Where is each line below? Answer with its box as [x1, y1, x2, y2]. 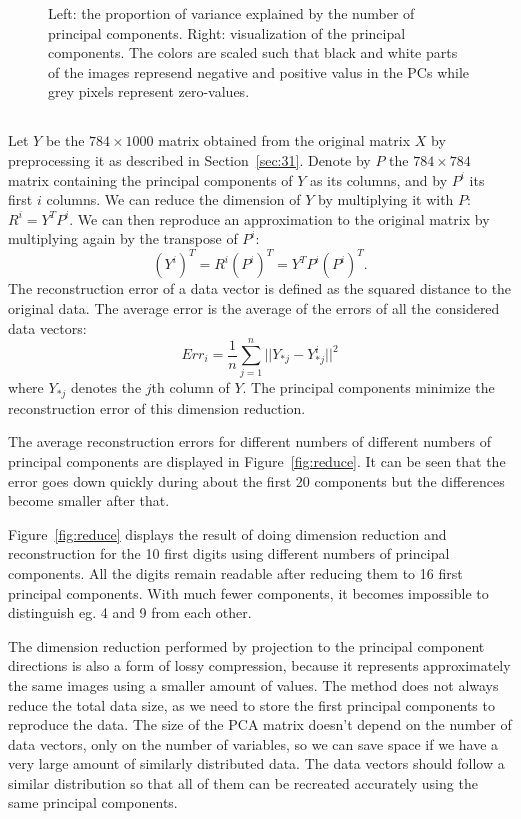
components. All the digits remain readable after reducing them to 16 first [8, 562, 463, 583]
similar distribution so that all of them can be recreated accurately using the [8, 772, 478, 793]
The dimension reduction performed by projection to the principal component [8, 635, 485, 656]
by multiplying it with [318, 189, 454, 210]
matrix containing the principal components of [8, 169, 293, 190]
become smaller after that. [8, 490, 170, 511]
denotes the [71, 377, 142, 398]
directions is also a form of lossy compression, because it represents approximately [8, 655, 511, 676]
